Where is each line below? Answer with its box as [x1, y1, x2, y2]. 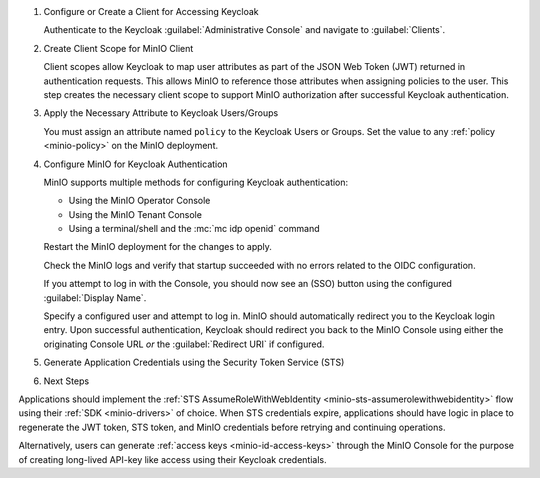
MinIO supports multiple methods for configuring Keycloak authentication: [43, 176, 349, 188]
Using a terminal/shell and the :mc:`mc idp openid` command [68, 223, 320, 235]
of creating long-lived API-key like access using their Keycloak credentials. [18, 453, 327, 465]
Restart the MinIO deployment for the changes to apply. [43, 241, 272, 253]
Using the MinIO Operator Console [68, 195, 211, 207]
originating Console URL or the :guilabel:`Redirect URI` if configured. [43, 338, 325, 350]
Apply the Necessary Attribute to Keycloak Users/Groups [43, 107, 279, 119]
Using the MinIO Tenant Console [68, 208, 202, 220]
